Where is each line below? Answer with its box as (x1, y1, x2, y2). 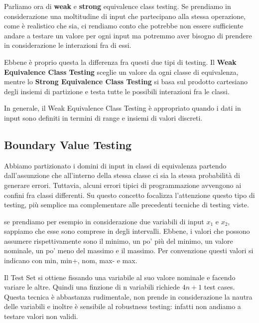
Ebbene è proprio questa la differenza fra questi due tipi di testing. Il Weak (4, 56, 237, 67)
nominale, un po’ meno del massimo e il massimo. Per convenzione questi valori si (4, 245, 254, 256)
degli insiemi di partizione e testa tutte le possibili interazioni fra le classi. (4, 86, 230, 96)
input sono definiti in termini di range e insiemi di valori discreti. (4, 112, 203, 123)
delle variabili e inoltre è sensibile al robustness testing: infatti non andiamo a (4, 301, 241, 312)
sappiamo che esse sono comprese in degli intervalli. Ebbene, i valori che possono (4, 226, 250, 236)
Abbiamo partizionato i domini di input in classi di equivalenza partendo (4, 160, 227, 170)
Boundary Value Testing (4, 137, 132, 152)
